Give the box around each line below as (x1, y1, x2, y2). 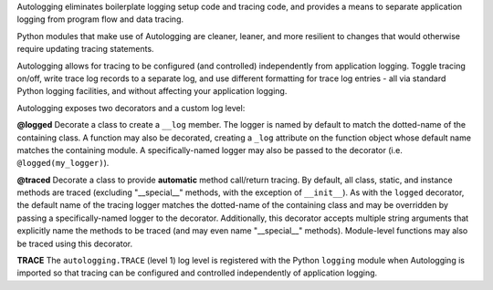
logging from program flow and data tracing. (16, 14, 184, 25)
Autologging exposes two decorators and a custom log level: (16, 102, 246, 113)
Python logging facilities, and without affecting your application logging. (16, 86, 288, 97)
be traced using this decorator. (16, 238, 133, 249)
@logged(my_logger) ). (16, 158, 110, 169)
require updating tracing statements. (16, 44, 154, 55)
